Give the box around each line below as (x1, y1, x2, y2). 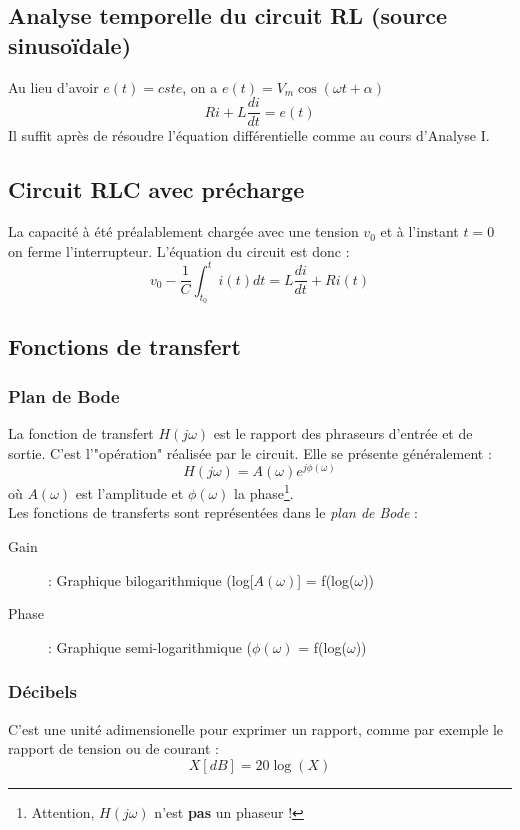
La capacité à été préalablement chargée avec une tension (8, 221, 359, 242)
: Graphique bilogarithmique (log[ (48, 569, 254, 590)
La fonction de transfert (8, 422, 154, 443)
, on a (182, 76, 218, 97)
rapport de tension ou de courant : (8, 738, 219, 759)
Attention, (31, 801, 95, 822)
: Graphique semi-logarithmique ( (48, 636, 253, 657)
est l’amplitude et (75, 482, 184, 503)
